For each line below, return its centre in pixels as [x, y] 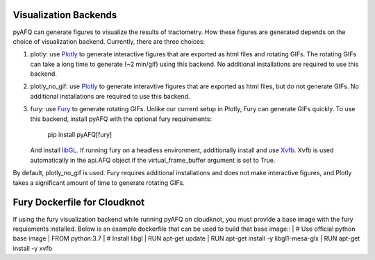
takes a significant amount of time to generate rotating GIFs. [99, 182]
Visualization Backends [65, 15]
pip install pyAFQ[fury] [80, 135]
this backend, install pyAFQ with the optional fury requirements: [121, 119]
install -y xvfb [32, 248]
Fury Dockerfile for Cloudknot [79, 203]
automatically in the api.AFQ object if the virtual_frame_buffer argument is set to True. [153, 160]
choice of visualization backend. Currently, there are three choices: [109, 41]
